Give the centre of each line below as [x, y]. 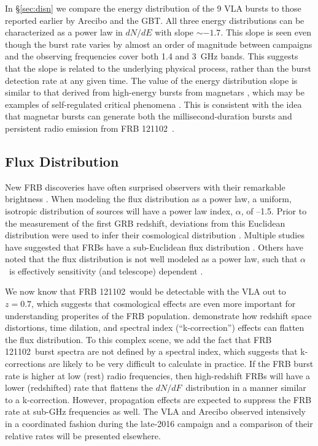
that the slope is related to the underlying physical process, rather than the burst [158, 68]
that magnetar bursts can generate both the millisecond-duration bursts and [149, 116]
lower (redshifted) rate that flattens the [79, 387]
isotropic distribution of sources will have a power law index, [119, 210]
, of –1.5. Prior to [274, 210]
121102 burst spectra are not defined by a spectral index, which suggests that [151, 351]
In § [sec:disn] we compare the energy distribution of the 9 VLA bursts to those [153, 8]
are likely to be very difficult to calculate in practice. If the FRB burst [181, 364]
